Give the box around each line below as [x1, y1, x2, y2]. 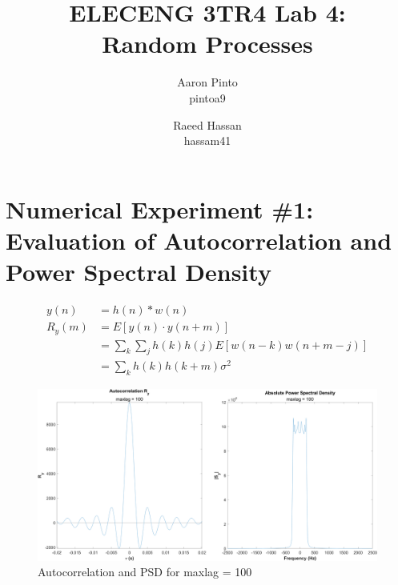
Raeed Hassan [173, 116, 242, 133]
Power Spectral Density [6, 255, 271, 288]
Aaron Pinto [177, 74, 238, 90]
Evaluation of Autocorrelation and [6, 223, 392, 256]
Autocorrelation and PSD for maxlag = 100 [38, 563, 252, 580]
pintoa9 [189, 89, 226, 106]
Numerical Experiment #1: [6, 192, 314, 225]
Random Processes [102, 27, 313, 60]
